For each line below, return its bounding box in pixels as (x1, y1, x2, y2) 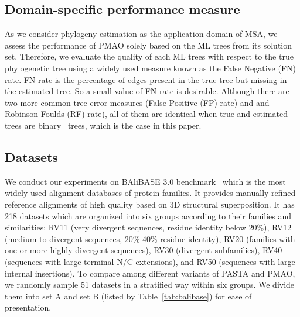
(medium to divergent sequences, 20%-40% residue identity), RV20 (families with (5, 232, 295, 244)
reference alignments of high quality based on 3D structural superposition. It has (5, 198, 295, 210)
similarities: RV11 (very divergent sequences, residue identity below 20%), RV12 (5, 221, 292, 233)
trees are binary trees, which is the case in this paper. (5, 119, 202, 131)
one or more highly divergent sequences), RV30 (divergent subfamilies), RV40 (5, 244, 282, 256)
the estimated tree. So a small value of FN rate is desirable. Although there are (5, 85, 289, 97)
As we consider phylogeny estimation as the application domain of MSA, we (5, 27, 278, 40)
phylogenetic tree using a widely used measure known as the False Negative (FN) (5, 61, 296, 74)
